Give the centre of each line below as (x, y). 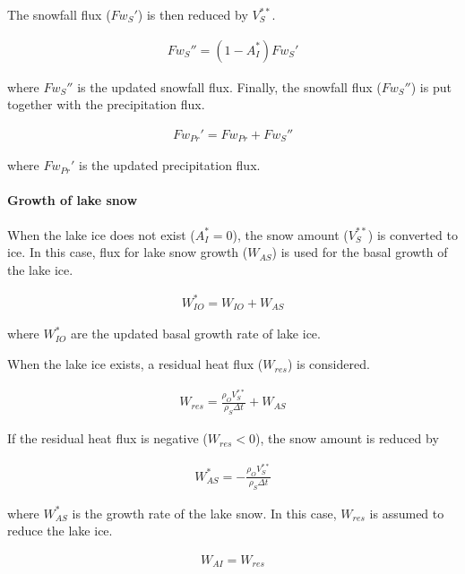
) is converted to (413, 234)
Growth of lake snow (73, 200)
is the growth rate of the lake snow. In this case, (204, 513)
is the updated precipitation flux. (170, 165)
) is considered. (328, 364)
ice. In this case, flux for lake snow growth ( (128, 252)
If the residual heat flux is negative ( (108, 438)
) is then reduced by (193, 14)
